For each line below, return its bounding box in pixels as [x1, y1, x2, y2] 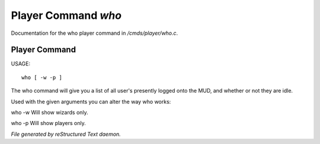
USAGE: [11, 60, 31, 67]
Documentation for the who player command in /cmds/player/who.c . [11, 30, 178, 37]
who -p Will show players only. [11, 120, 86, 127]
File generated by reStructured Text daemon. [11, 130, 121, 138]
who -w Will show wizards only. [11, 109, 88, 116]
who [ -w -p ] [21, 74, 62, 81]
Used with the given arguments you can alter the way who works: [11, 98, 171, 105]
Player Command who [11, 9, 121, 22]
